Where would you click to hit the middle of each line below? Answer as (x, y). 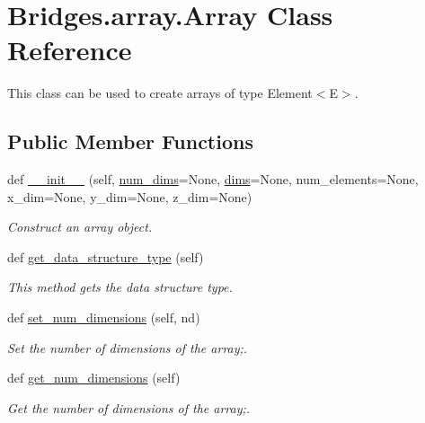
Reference (70, 50)
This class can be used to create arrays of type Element (160, 93)
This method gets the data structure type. (120, 287)
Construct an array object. (80, 227)
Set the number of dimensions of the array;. (128, 347)
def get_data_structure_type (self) (106, 256)
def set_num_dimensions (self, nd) (104, 317)
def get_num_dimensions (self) (94, 378)
